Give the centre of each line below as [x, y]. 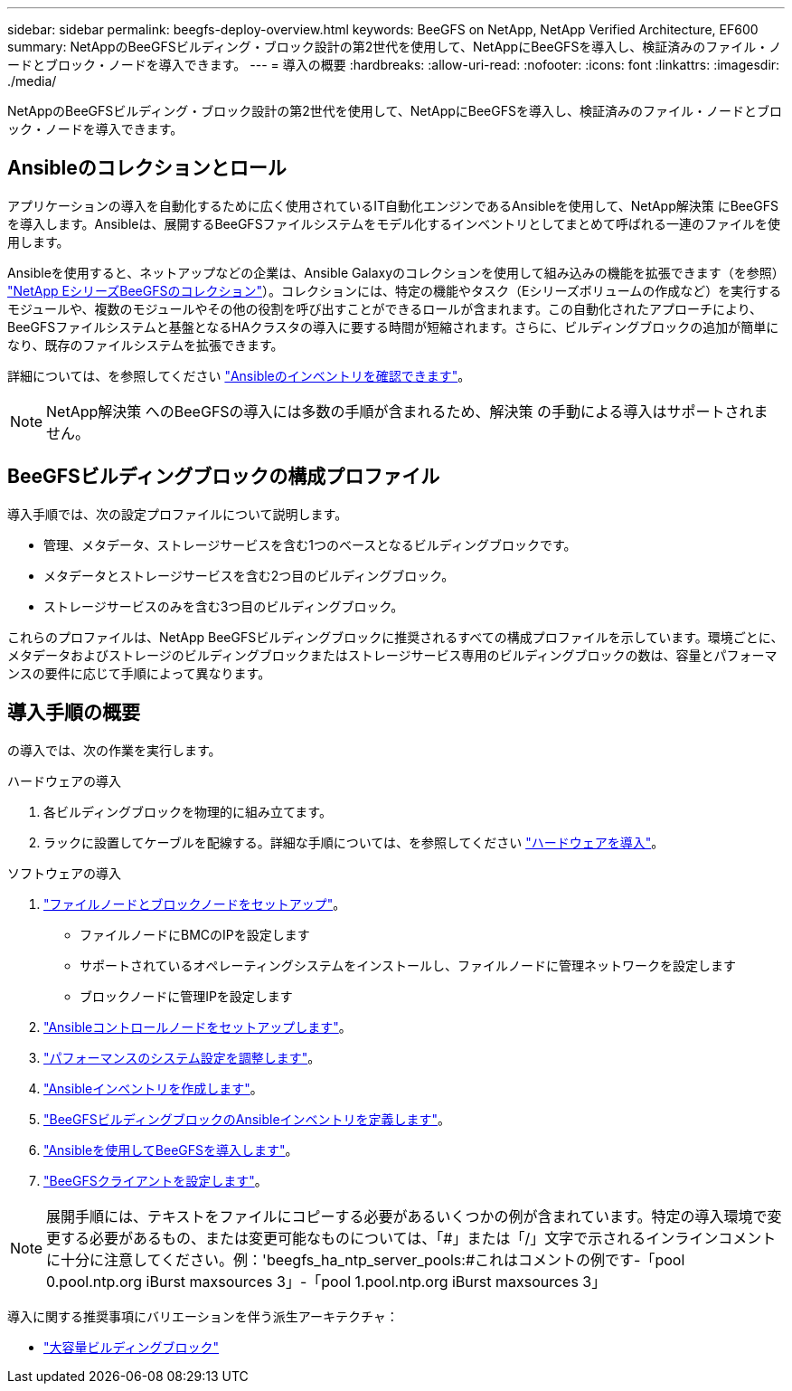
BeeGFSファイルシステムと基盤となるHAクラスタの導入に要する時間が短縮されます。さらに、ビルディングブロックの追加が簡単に [393, 326]
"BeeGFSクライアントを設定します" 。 [156, 1180]
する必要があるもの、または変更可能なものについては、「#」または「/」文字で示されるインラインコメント [419, 1238]
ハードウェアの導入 [64, 781]
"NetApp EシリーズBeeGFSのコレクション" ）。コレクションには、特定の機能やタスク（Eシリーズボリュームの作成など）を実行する [395, 290]
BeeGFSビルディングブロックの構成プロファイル [224, 477]
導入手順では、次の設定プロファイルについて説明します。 [178, 514]
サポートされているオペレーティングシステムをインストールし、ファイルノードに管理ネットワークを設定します [408, 965]
